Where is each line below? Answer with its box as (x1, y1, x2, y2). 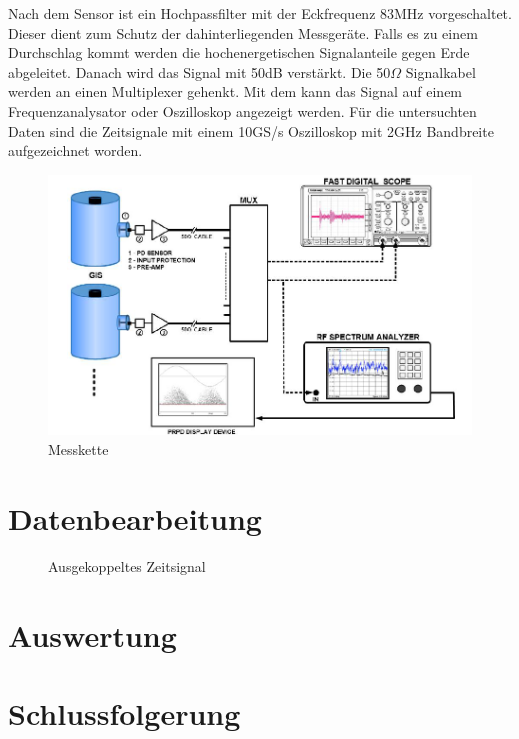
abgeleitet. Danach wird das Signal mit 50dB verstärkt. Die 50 (8, 61, 391, 82)
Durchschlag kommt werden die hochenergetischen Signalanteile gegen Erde (8, 42, 470, 63)
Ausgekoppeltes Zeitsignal (48, 555, 206, 576)
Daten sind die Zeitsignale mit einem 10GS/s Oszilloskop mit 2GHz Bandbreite (8, 120, 494, 141)
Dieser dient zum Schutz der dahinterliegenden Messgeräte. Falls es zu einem (8, 22, 478, 43)
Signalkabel (405, 61, 476, 82)
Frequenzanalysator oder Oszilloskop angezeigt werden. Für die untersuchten (8, 100, 477, 121)
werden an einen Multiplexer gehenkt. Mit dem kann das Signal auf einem (8, 81, 463, 102)
